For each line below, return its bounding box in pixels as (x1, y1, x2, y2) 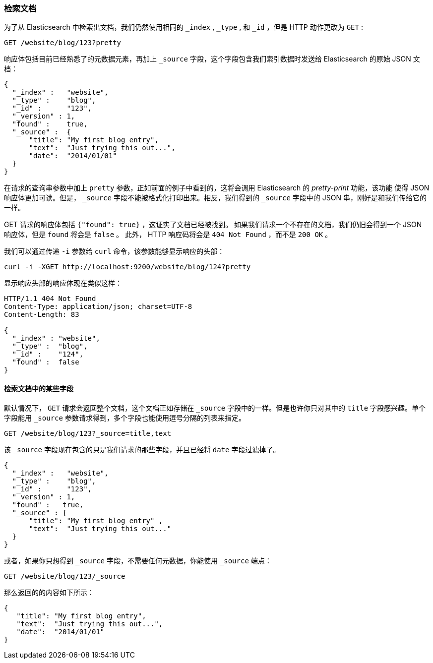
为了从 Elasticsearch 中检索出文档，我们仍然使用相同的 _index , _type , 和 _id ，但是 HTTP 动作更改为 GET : (4, 23, 363, 32)
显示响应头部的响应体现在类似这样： (4, 279, 122, 288)
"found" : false (12, 358, 79, 366)
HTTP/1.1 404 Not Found (4, 295, 96, 303)
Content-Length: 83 (4, 310, 79, 319)
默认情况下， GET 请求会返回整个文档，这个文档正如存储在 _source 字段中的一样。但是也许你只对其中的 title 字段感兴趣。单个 (4, 403, 426, 412)
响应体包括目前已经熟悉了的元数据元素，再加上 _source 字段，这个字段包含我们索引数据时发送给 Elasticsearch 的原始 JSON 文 (4, 55, 420, 63)
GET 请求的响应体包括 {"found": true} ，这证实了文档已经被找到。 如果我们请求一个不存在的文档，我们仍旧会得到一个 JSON (4, 220, 422, 229)
